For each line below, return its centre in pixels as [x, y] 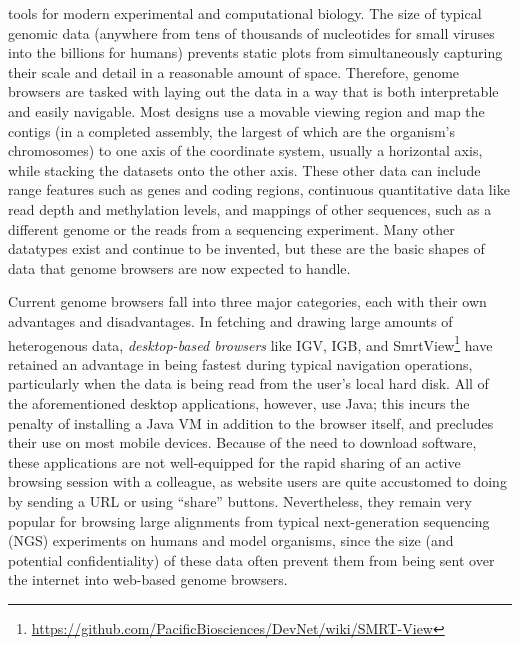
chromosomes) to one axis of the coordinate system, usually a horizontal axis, [245, 150]
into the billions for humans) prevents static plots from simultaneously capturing [255, 52]
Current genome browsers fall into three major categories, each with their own [247, 301]
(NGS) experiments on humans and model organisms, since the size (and [231, 540]
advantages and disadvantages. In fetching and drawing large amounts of [230, 320]
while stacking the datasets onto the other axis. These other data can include [244, 169]
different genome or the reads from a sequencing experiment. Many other [231, 228]
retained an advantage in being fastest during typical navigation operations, [240, 363]
